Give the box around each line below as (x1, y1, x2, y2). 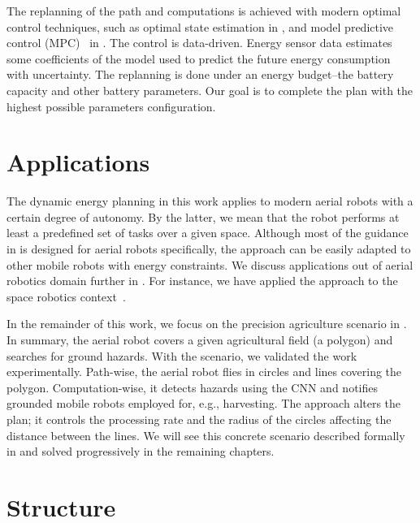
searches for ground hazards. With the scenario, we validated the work (6, 347, 357, 364)
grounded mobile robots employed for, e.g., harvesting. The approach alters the (6, 395, 401, 412)
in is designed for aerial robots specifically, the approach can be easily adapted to (6, 240, 411, 257)
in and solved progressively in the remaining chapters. (6, 443, 275, 460)
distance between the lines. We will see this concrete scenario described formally (6, 426, 405, 443)
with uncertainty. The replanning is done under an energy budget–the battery (6, 66, 394, 83)
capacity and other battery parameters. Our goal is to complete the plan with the (6, 81, 414, 98)
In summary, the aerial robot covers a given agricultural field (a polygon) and (6, 331, 393, 348)
